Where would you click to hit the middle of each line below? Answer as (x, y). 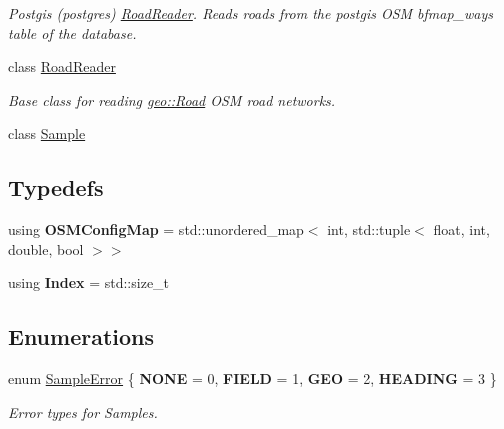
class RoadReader (62, 66)
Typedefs (56, 187)
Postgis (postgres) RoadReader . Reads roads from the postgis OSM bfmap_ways (250, 13)
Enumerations (81, 336)
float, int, (461, 229)
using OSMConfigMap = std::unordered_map (156, 229)
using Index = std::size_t (89, 282)
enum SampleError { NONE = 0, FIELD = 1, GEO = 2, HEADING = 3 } (252, 378)
